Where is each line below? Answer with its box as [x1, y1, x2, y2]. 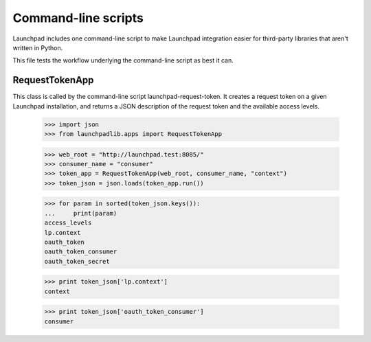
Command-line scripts [12, 10, 144, 25]
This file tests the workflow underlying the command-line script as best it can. [12, 56, 234, 65]
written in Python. [12, 43, 63, 52]
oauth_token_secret [44, 258, 110, 265]
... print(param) [44, 209, 117, 217]
